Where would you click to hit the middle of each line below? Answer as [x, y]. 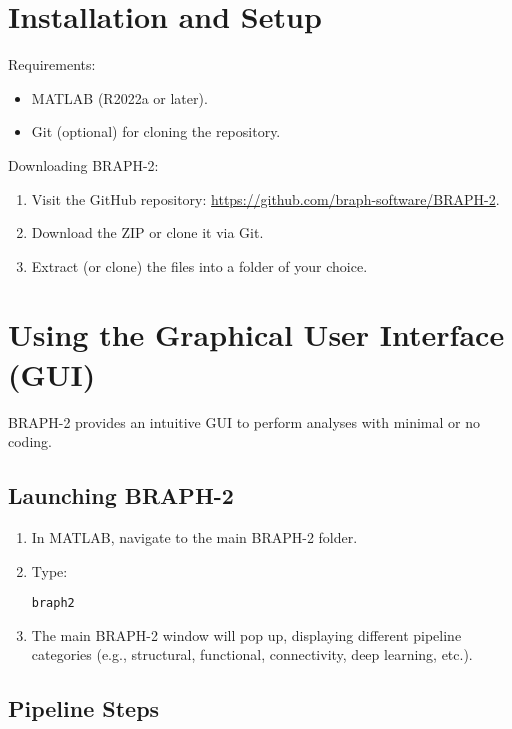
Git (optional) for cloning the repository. [156, 131]
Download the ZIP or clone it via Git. [147, 232]
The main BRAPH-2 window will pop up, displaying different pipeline [246, 634]
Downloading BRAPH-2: [83, 164]
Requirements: [52, 64]
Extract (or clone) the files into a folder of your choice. [199, 265]
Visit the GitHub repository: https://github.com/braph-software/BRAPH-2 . [265, 198]
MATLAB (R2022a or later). [119, 97]
